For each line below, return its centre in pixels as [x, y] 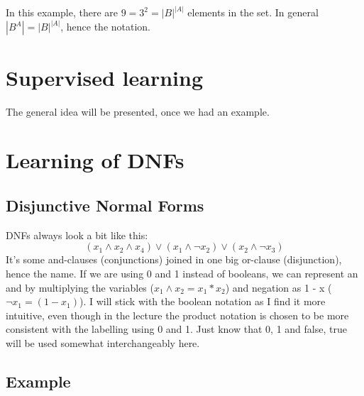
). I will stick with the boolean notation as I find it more [203, 301]
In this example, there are [62, 12]
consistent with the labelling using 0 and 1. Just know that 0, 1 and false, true [176, 329]
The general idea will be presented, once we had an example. [138, 111]
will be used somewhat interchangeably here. [103, 342]
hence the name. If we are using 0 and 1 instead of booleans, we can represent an [182, 273]
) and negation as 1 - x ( [278, 287]
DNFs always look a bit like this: [77, 235]
